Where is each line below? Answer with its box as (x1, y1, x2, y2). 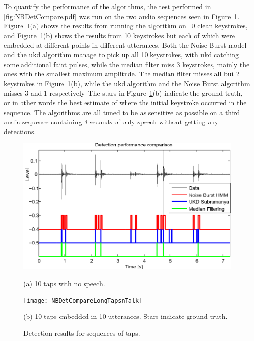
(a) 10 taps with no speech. (23, 278, 105, 288)
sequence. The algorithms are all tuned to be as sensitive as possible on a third (4, 107, 240, 117)
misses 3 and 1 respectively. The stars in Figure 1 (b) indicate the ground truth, (4, 88, 243, 98)
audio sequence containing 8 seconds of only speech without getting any (4, 117, 218, 127)
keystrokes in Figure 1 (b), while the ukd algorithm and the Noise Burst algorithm (4, 78, 250, 88)
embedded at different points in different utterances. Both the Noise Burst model (4, 40, 247, 50)
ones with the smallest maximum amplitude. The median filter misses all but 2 (4, 69, 240, 79)
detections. (4, 126, 36, 136)
